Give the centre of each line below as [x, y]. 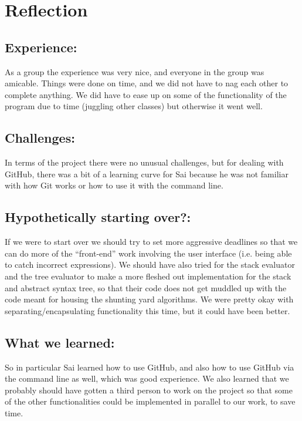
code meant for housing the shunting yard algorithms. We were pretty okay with [149, 299]
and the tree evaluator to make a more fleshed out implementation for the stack [148, 276]
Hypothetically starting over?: [98, 217]
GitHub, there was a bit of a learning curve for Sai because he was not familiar [147, 174]
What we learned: [60, 342]
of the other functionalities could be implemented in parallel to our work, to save [150, 401]
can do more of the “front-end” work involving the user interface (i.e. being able [148, 253]
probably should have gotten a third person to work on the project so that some [149, 390]
